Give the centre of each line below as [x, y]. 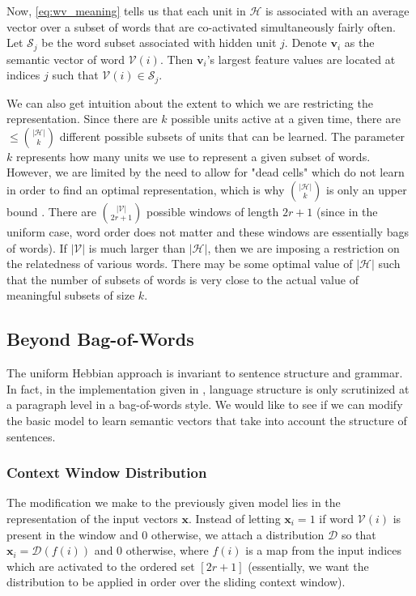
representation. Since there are [82, 119]
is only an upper [367, 190]
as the [359, 43]
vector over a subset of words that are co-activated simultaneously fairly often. [201, 26]
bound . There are [51, 212]
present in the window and [72, 534]
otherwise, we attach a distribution [238, 534]
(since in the [347, 212]
